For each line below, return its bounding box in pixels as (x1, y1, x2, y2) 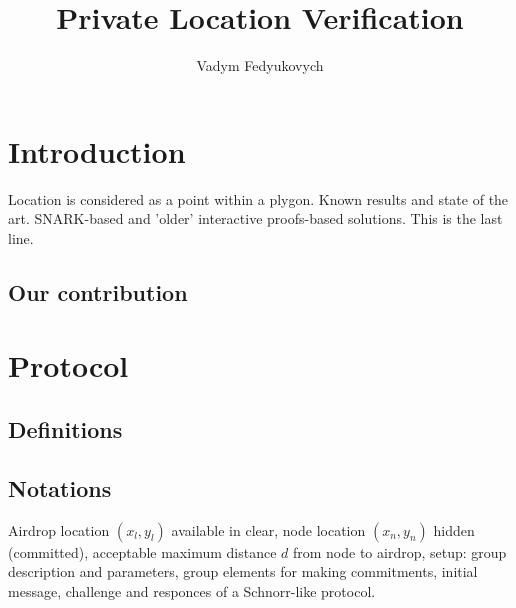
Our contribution (8, 276, 188, 307)
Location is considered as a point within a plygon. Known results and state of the (8, 188, 509, 209)
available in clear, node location (171, 519, 366, 540)
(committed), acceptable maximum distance (8, 541, 277, 562)
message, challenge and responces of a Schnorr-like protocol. (8, 580, 376, 601)
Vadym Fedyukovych (196, 55, 324, 76)
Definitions (8, 413, 123, 444)
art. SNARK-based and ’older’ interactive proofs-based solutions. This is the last (8, 208, 503, 229)
